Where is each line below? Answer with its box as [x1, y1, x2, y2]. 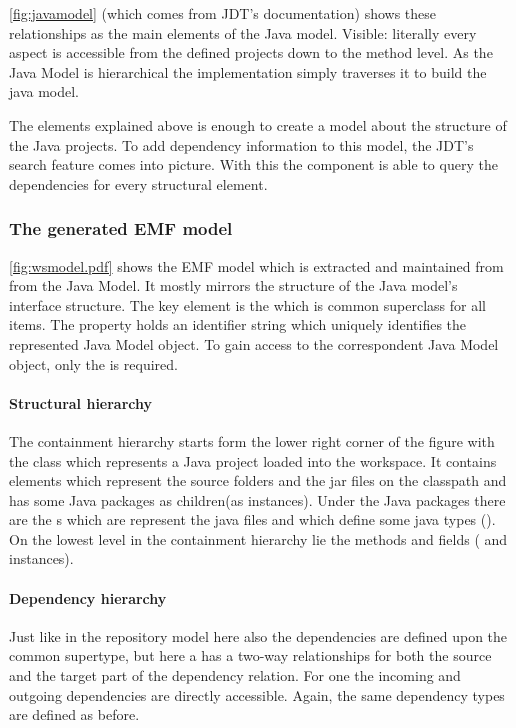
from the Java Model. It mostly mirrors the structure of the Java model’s [9, 275, 458, 296]
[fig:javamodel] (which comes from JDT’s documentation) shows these [9, 3, 436, 23]
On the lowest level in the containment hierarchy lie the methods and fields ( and [9, 528, 508, 549]
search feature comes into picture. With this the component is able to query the [9, 154, 498, 175]
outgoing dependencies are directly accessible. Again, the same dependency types [9, 684, 505, 705]
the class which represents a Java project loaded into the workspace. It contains [9, 450, 497, 471]
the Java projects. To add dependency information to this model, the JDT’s [9, 134, 474, 155]
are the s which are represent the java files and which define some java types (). [9, 509, 496, 530]
